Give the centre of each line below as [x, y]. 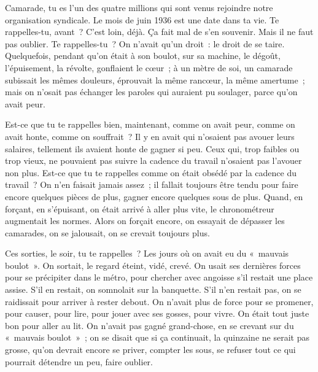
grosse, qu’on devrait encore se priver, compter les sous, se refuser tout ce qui [150, 350]
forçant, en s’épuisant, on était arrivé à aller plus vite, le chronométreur [140, 208]
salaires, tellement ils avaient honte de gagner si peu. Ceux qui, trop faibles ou [152, 148]
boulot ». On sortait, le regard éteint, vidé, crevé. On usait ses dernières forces [153, 265]
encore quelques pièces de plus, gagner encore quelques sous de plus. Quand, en [154, 196]
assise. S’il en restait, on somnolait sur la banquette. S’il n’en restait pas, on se [153, 289]
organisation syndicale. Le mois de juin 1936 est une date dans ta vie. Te [142, 19]
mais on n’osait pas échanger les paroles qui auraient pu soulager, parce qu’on [151, 92]
